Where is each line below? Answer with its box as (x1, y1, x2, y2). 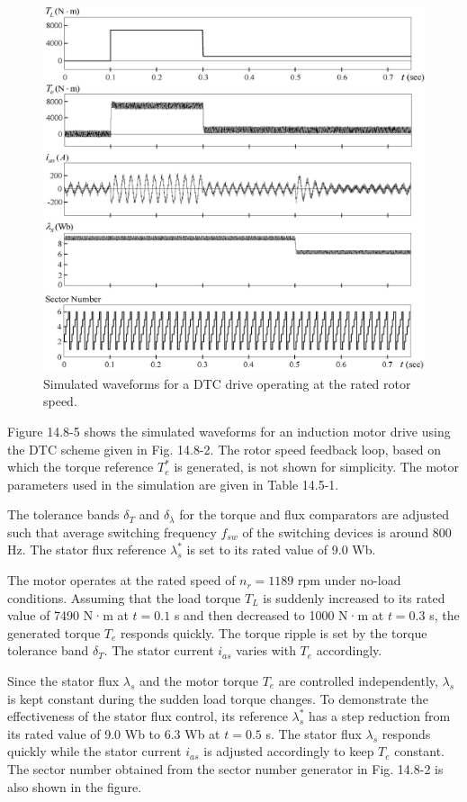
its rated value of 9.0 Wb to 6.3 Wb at (7, 724, 220, 743)
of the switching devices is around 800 (242, 522, 452, 541)
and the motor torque (139, 671, 258, 690)
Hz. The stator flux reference (7, 540, 166, 559)
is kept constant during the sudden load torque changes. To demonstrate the (7, 689, 428, 707)
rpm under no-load (298, 571, 401, 590)
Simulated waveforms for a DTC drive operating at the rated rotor (43, 374, 411, 392)
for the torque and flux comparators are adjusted (179, 505, 450, 524)
